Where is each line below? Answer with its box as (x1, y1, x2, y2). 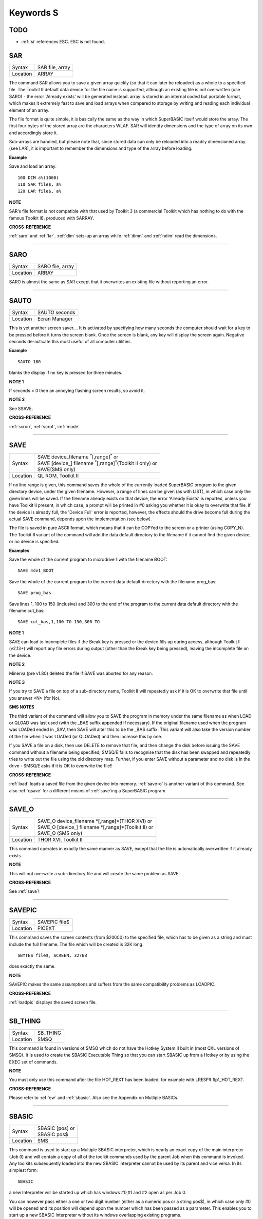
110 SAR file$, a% (18, 182, 62, 187)
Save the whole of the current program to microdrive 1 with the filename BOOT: (9, 556, 168, 562)
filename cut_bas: (9, 608, 45, 613)
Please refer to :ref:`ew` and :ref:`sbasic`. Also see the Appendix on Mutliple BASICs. (9, 1095, 179, 1101)
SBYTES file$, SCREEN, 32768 (18, 953, 87, 958)
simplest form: (9, 1167, 38, 1173)
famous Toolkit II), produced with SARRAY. (9, 215, 94, 221)
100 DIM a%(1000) (18, 175, 59, 180)
